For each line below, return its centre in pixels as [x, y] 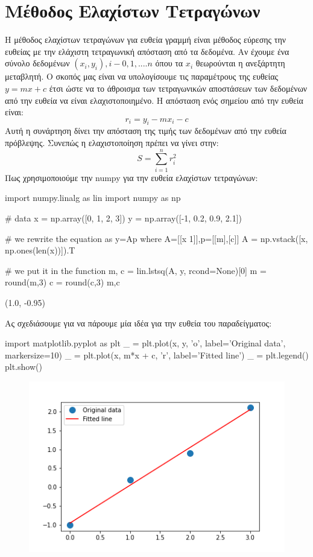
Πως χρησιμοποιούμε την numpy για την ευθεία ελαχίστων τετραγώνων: [131, 177]
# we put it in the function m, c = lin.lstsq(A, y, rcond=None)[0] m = [136, 270]
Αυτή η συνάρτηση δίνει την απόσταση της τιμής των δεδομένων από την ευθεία [146, 131]
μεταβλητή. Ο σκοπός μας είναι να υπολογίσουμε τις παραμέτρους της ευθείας [142, 76]
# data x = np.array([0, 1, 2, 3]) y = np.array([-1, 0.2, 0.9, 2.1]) [123, 218]
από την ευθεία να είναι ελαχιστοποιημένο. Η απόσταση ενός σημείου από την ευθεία [154, 100]
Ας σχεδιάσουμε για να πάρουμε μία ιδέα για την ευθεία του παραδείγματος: [138, 323]
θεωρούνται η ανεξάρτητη [240, 63]
